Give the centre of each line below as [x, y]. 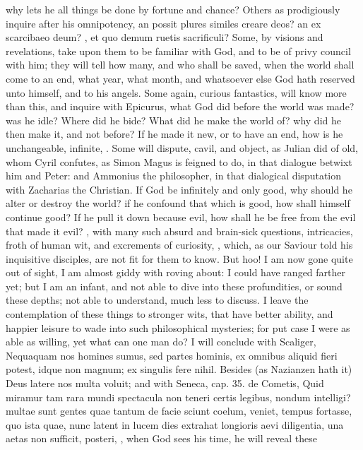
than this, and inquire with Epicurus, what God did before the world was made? [180, 106]
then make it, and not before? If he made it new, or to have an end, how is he [174, 134]
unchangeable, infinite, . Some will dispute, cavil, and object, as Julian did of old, [182, 147]
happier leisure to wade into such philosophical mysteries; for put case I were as [178, 327]
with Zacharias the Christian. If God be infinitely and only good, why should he [179, 189]
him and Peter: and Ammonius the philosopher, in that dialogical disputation [174, 176]
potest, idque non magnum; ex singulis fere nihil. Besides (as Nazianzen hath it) [179, 369]
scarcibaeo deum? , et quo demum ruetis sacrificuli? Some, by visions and [165, 37]
